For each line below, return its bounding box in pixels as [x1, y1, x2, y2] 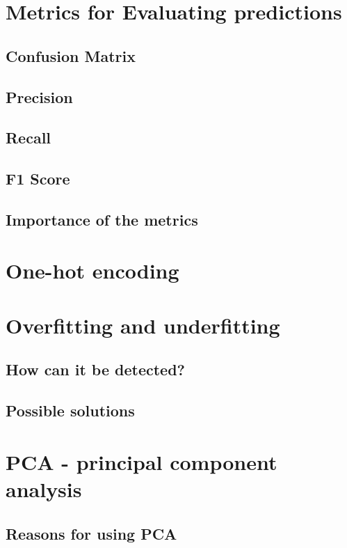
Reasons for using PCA [6, 522, 177, 544]
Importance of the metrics [6, 208, 198, 230]
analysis [6, 474, 82, 503]
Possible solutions [6, 400, 135, 421]
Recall [6, 127, 51, 148]
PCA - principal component [6, 447, 277, 476]
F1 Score [6, 168, 70, 189]
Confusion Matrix [6, 45, 136, 66]
